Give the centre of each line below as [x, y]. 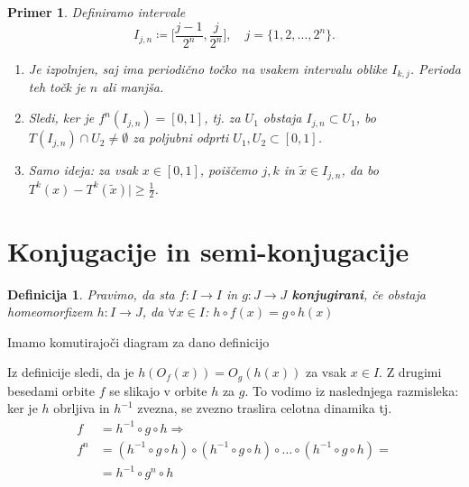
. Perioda [435, 69]
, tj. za [222, 118]
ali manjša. [133, 87]
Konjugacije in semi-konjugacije [208, 250]
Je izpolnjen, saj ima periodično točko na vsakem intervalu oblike [208, 69]
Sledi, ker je [61, 118]
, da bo [360, 170]
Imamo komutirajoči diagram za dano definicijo [138, 341]
